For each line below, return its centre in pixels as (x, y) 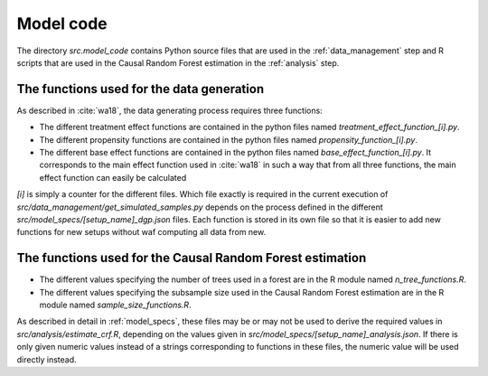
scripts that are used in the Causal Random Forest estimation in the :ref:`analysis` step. (178, 62)
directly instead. (47, 359)
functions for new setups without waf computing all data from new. (141, 232)
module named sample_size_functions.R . (115, 305)
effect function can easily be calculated (113, 177)
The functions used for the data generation (141, 89)
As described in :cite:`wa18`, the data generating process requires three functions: (169, 110)
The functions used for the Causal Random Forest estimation (192, 258)
